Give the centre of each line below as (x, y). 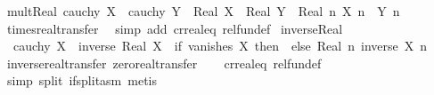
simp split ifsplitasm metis (82, 80)
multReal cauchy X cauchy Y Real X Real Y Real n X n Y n (203, 11)
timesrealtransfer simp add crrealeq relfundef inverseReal (175, 28)
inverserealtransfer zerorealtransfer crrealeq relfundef (164, 63)
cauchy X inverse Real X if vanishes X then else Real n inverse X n (220, 46)
